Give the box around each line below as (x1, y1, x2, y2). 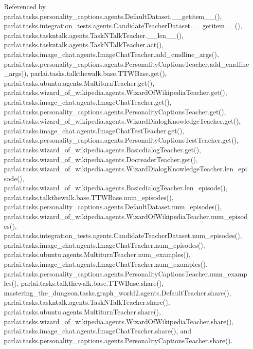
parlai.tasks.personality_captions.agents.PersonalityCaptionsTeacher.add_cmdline (4, 58, 249, 69)
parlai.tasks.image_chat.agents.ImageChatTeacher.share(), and (4, 326, 192, 336)
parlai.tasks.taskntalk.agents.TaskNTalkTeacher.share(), (4, 297, 170, 307)
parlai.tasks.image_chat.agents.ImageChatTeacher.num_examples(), (4, 259, 208, 269)
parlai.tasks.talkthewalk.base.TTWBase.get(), (30, 68, 167, 78)
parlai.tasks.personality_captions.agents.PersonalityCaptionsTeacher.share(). (4, 335, 233, 345)
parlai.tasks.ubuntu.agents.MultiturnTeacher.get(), (4, 77, 155, 88)
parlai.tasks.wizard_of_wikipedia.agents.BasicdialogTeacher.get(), (4, 144, 201, 154)
